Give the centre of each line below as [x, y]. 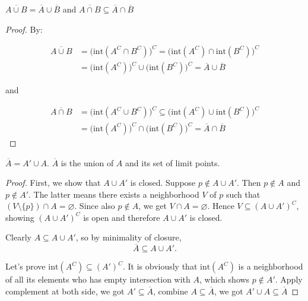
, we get [153, 206]
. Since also [95, 206]
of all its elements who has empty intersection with [98, 279]
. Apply [289, 279]
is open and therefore [122, 217]
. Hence [221, 206]
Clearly [18, 237]
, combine [171, 291]
